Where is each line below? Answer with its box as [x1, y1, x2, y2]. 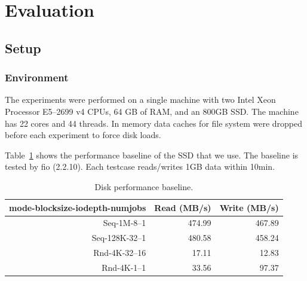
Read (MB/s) [154, 201, 211, 213]
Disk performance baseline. [94, 180, 194, 193]
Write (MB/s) [219, 201, 279, 213]
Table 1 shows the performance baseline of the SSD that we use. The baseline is [5, 148, 299, 161]
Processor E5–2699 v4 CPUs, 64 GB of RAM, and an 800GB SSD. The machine [5, 105, 299, 117]
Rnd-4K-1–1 [102, 261, 146, 273]
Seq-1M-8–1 [103, 216, 146, 229]
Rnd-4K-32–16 [93, 246, 146, 259]
